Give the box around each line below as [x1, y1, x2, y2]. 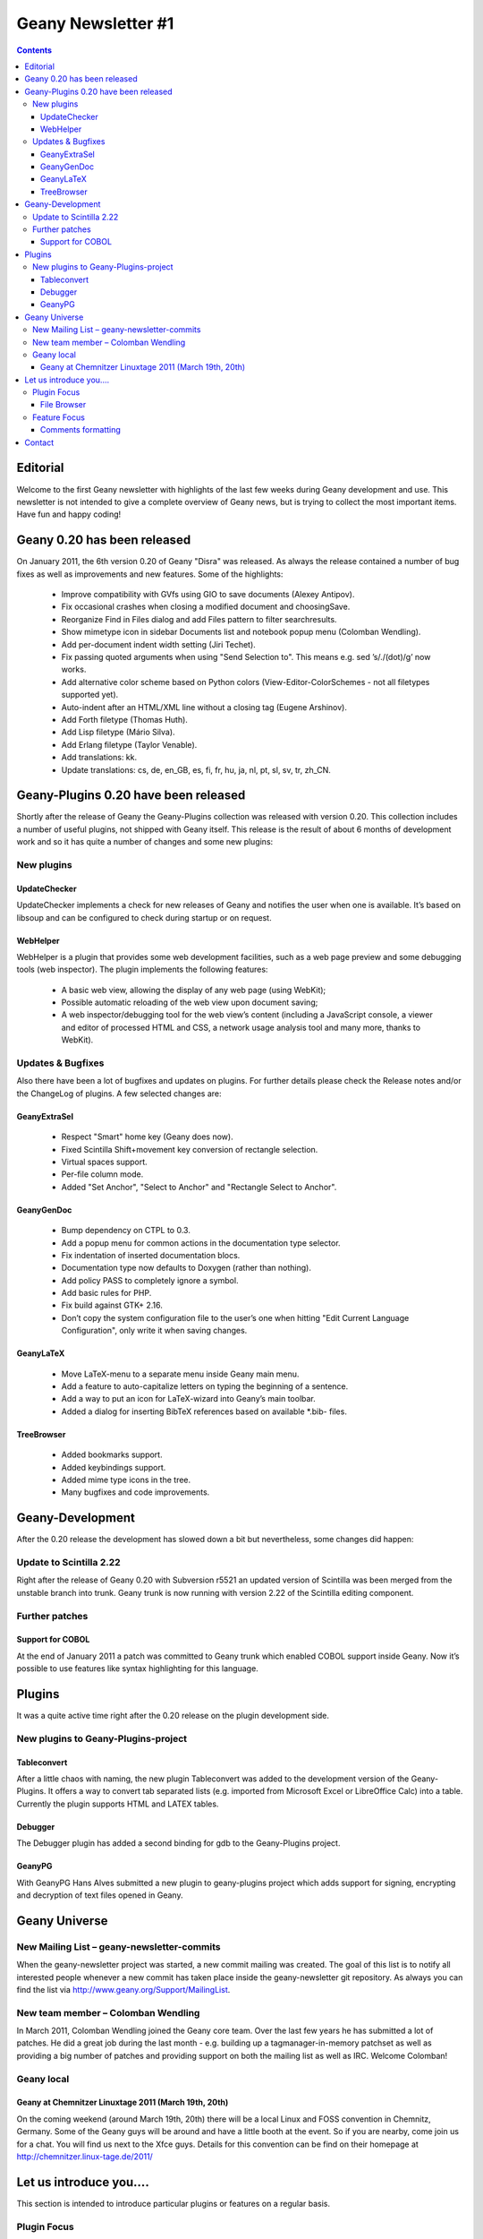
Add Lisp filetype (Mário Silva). [61, 726, 175, 738]
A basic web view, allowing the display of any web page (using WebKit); [61, 984, 326, 995]
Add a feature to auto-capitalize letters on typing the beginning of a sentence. [61, 1381, 349, 1392]
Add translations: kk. [61, 752, 138, 763]
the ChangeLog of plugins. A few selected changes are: [16, 1088, 223, 1099]
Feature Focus [32, 412, 85, 423]
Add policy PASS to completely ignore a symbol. [61, 1274, 239, 1285]
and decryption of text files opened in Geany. [16, 1890, 183, 1900]
